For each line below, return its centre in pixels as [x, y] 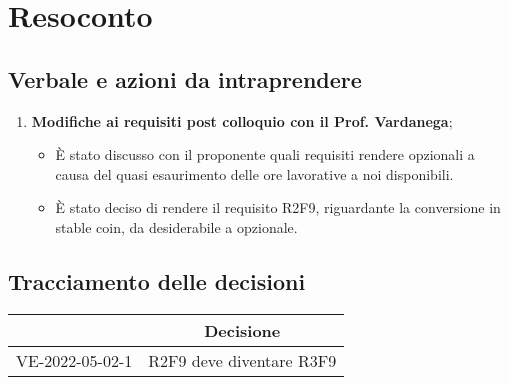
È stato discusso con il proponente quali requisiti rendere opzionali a [265, 154]
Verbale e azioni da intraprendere [185, 78]
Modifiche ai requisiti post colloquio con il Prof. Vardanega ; [242, 120]
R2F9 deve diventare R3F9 [242, 360]
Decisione [242, 330]
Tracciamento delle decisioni [157, 280]
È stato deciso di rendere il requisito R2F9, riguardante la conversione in [278, 207]
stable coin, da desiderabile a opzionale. [176, 226]
